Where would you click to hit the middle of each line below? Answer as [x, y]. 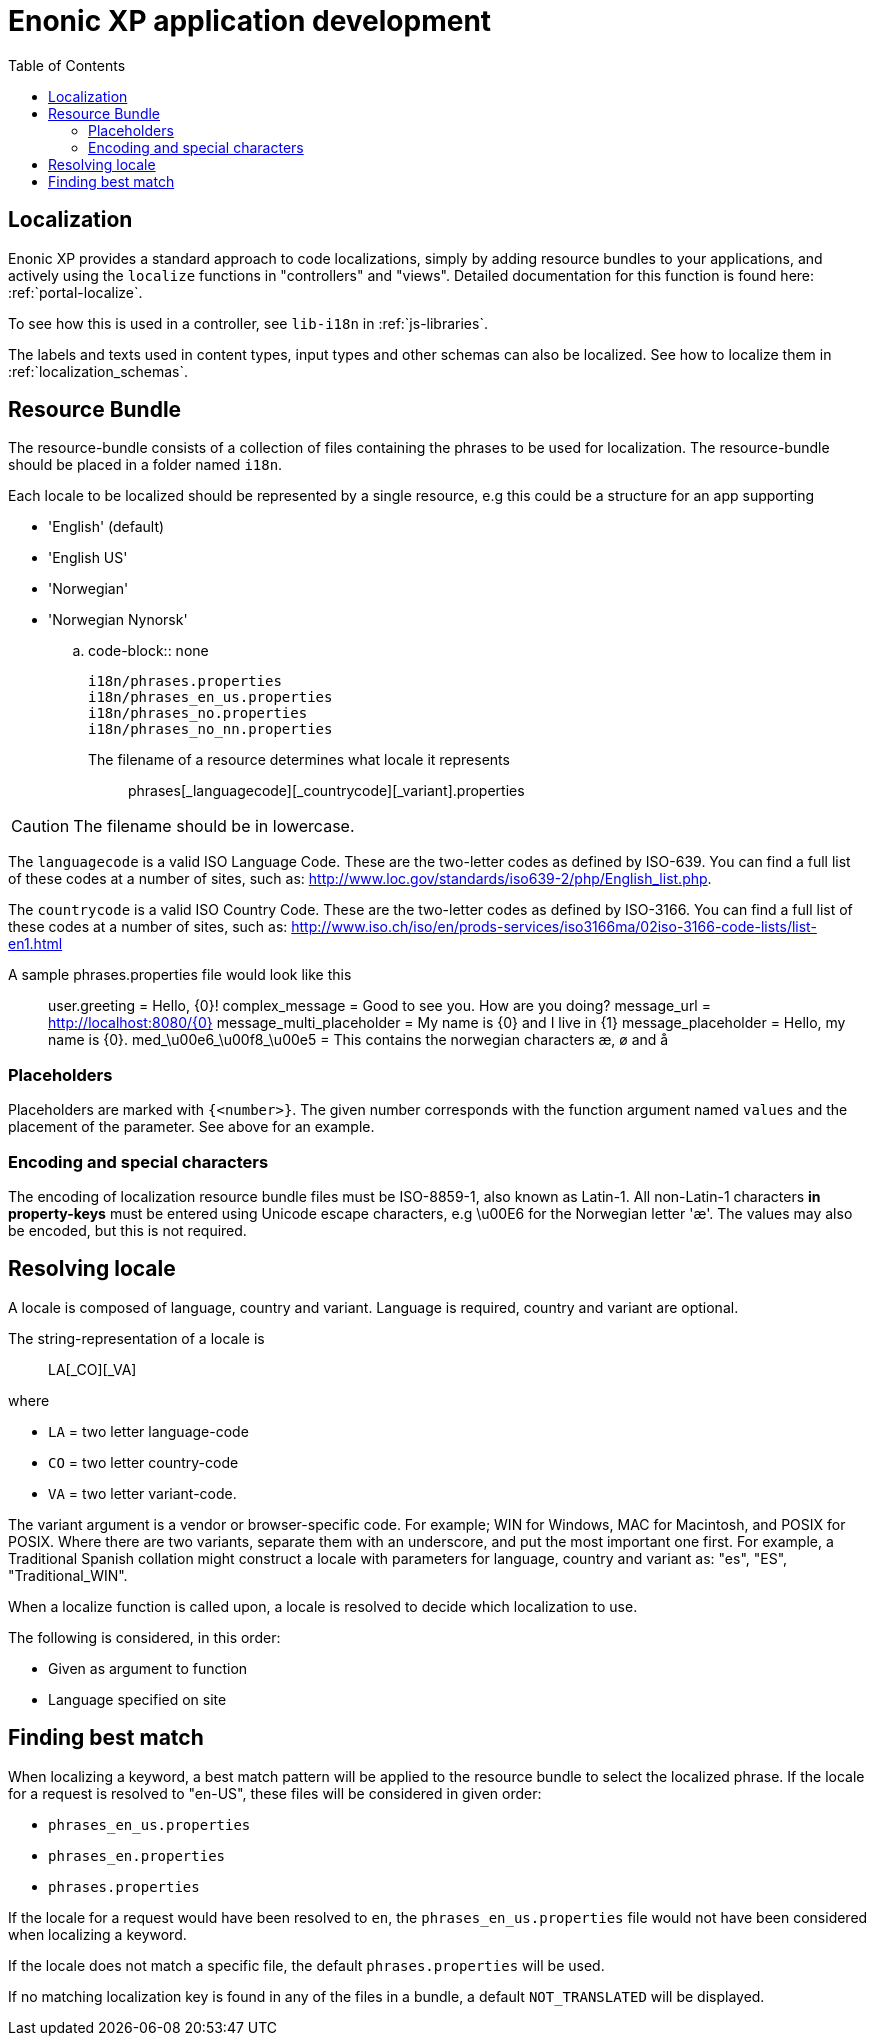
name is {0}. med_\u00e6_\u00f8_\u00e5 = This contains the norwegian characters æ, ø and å [358, 1040]
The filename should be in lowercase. [214, 826]
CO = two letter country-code [143, 1462]
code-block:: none [148, 651]
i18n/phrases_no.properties [198, 713]
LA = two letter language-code [148, 1431]
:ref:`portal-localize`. [75, 292]
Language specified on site [137, 1699]
